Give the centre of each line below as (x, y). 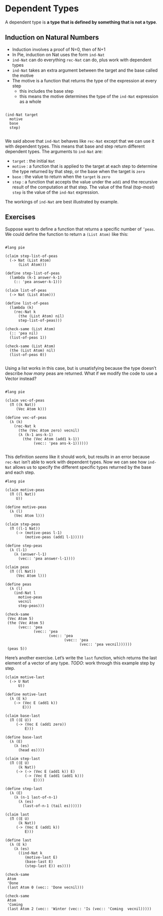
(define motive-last (26, 694)
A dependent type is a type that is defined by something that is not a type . (81, 22)
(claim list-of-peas (26, 290)
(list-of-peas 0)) (28, 355)
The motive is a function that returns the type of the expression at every (84, 80)
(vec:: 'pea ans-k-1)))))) (61, 443)
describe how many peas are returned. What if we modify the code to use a (81, 373)
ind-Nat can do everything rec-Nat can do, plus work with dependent (82, 60)
